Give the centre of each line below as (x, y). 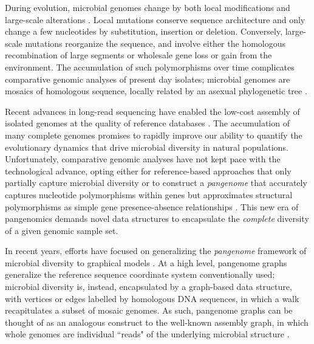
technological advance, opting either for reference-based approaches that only (148, 170)
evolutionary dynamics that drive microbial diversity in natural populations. (147, 147)
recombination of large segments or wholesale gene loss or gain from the (138, 55)
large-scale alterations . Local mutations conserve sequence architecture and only (155, 19)
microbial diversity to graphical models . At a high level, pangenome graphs (146, 262)
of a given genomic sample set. (62, 230)
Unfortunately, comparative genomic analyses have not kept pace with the (143, 159)
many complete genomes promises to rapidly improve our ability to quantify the (154, 135)
